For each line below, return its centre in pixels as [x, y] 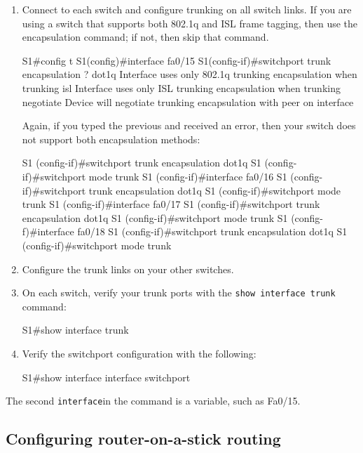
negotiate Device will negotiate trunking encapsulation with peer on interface [188, 101]
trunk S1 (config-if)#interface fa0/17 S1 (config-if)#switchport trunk [171, 204]
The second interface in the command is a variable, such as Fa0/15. [153, 401]
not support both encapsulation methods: [111, 139]
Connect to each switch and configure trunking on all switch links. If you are [187, 9]
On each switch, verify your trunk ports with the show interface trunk [179, 293]
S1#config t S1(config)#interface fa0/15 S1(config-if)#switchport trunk [177, 60]
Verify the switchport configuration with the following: [139, 353]
